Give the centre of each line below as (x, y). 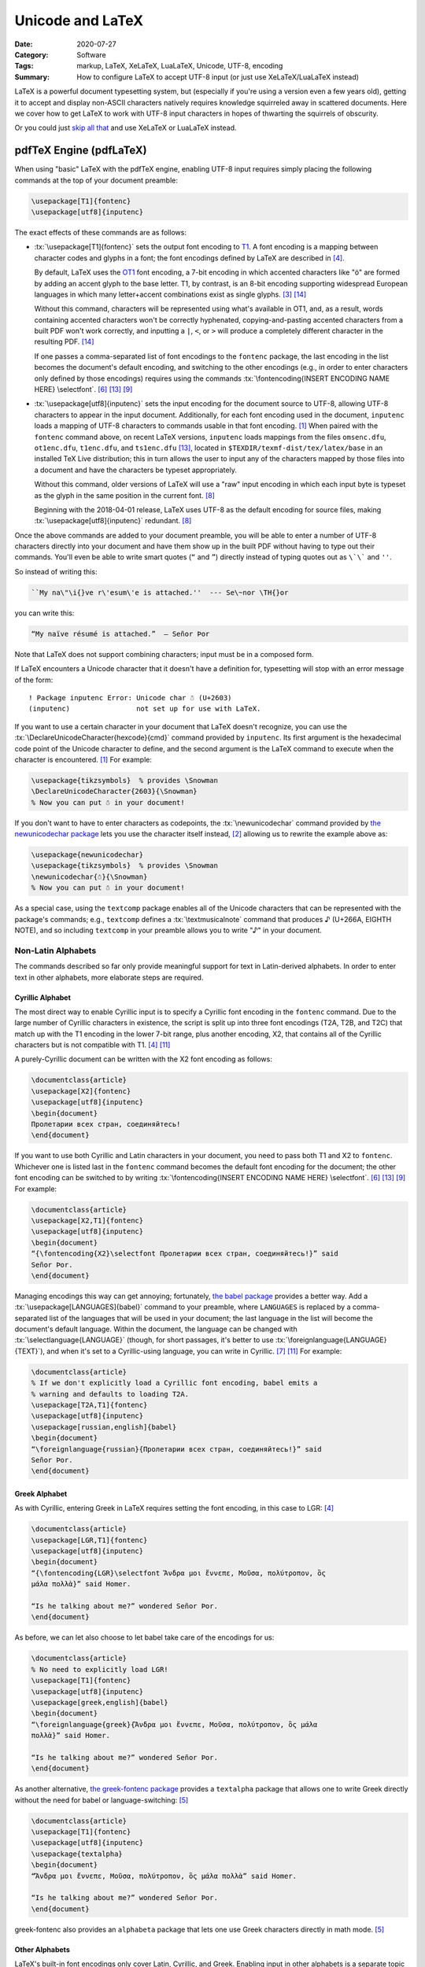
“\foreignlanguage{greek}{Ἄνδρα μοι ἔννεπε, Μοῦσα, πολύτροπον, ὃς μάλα (174, 1724)
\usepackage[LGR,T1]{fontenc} (89, 1540)
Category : (31, 54)
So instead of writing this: (56, 571)
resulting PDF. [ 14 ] (64, 341)
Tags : (24, 66)
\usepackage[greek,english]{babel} (100, 1702)
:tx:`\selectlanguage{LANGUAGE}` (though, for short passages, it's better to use (144, 1340)
